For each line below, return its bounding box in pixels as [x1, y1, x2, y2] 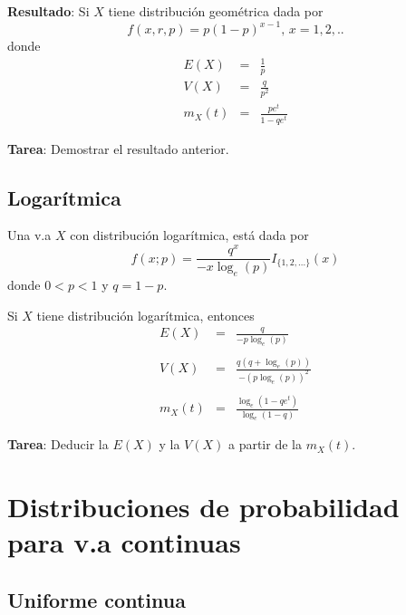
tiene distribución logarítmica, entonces [36, 305, 255, 324]
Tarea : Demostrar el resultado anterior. [7, 139, 229, 158]
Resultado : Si [7, 2, 90, 20]
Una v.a [7, 226, 52, 245]
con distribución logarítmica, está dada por [70, 226, 309, 245]
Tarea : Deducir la [7, 435, 109, 454]
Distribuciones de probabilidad [7, 488, 400, 525]
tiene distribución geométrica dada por [108, 2, 324, 20]
